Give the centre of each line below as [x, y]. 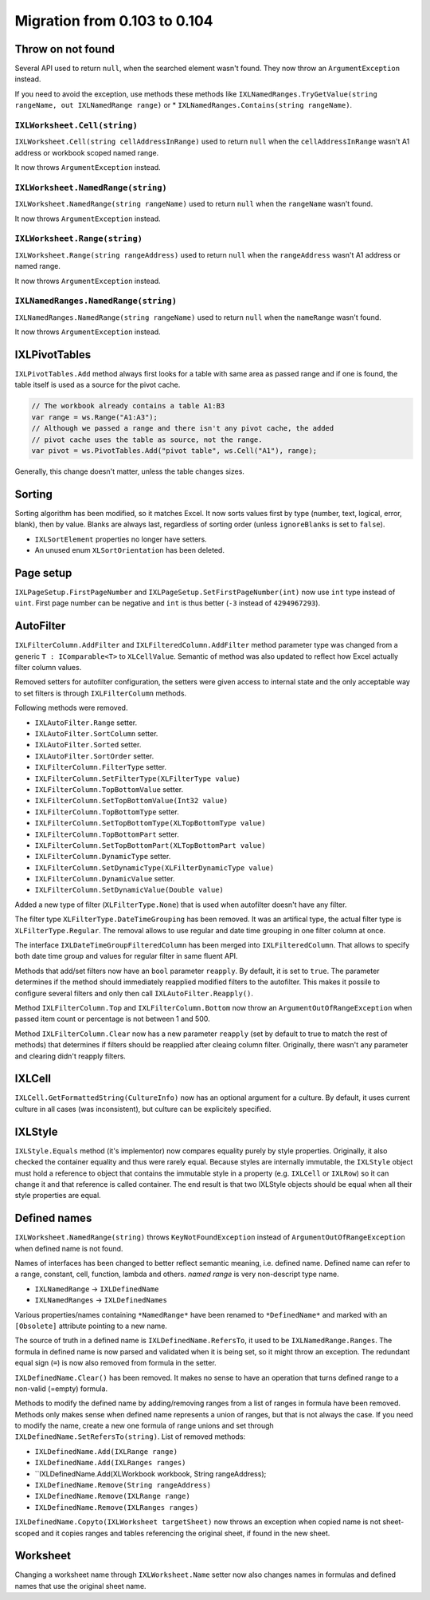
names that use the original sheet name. [80, 1586]
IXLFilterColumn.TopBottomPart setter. [107, 834]
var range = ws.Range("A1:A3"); [95, 417]
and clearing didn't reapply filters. [70, 1056]
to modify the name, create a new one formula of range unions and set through [144, 1426]
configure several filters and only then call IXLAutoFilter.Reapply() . [134, 993]
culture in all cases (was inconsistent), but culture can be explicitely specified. [143, 1109]
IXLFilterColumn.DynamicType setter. [103, 857]
